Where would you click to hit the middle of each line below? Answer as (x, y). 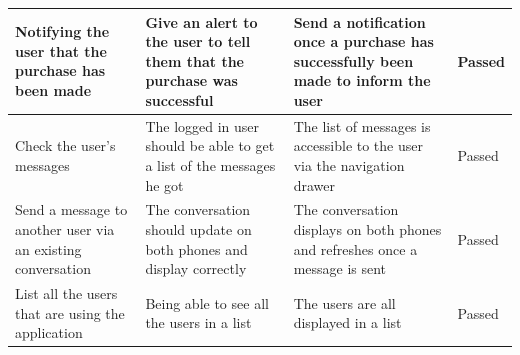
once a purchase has (363, 41)
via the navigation (349, 164)
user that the (61, 50)
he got (164, 184)
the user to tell (198, 41)
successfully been (353, 60)
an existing (48, 248)
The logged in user (202, 125)
